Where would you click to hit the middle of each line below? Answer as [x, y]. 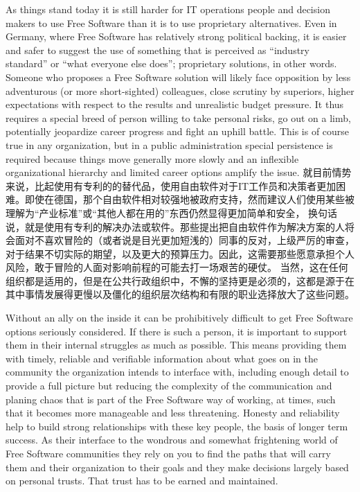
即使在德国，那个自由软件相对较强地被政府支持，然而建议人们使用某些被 [189, 199]
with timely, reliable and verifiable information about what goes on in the [162, 358]
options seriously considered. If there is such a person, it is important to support [177, 331]
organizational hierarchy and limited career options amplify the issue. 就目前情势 [179, 172]
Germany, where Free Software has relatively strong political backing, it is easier [176, 36]
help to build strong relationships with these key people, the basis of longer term [177, 426]
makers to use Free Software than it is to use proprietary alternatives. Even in [171, 23]
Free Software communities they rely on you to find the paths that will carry [168, 453]
